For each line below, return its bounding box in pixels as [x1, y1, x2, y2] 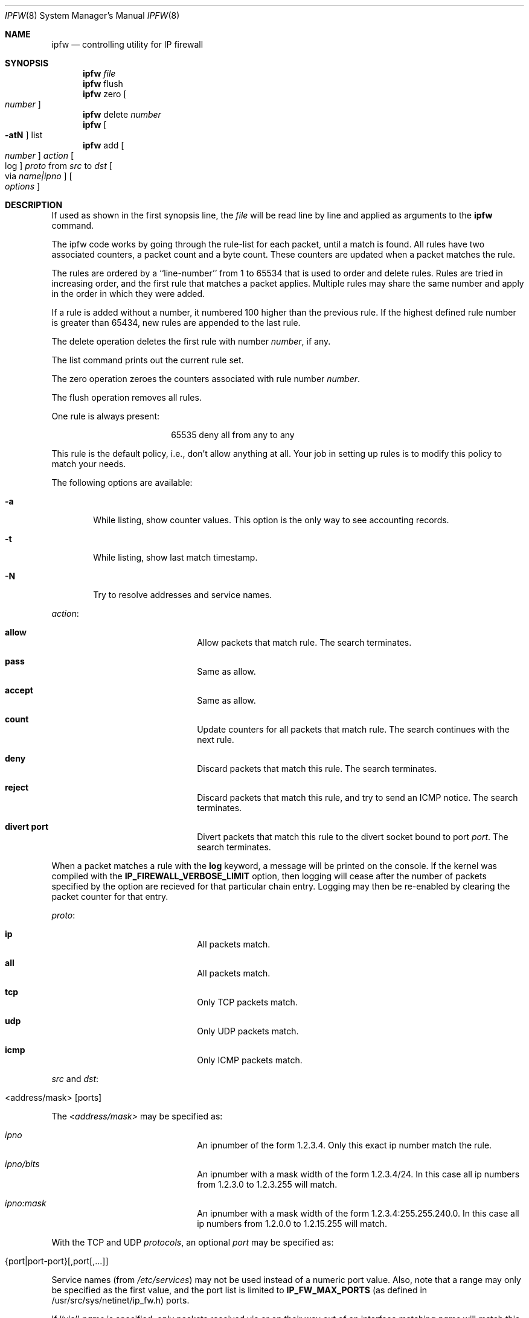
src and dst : [51, 1074, 99, 1084]
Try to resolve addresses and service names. [93, 590, 272, 600]
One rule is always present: [51, 411, 159, 421]
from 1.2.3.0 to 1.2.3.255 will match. [197, 1179, 338, 1189]
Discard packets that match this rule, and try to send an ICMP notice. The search [197, 792, 518, 803]
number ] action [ [5, 150, 74, 161]
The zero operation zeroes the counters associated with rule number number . [51, 374, 361, 384]
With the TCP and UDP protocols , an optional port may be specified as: [51, 1237, 334, 1247]
